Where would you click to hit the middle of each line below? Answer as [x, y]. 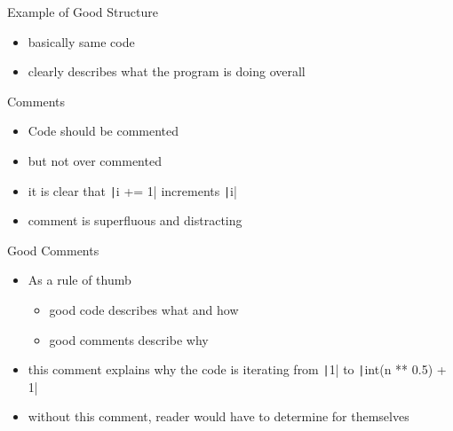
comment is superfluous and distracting [135, 220]
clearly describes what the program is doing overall [167, 71]
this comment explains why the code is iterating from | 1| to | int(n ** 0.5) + [237, 369]
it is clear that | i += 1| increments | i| [132, 190]
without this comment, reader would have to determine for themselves [219, 416]
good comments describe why [129, 339]
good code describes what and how [144, 310]
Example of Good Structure [83, 12]
